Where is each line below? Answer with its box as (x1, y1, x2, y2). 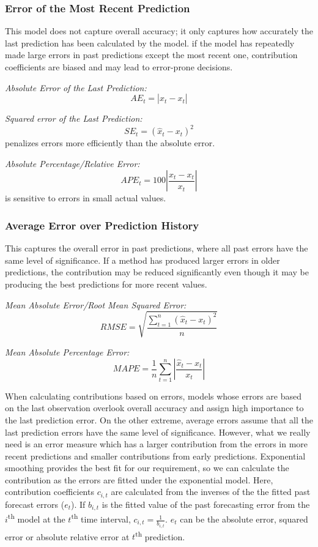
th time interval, (71, 511, 131, 526)
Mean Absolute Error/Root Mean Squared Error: (5, 298, 187, 311)
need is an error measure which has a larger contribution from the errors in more (5, 437, 308, 450)
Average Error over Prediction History (5, 217, 199, 233)
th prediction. (135, 528, 185, 543)
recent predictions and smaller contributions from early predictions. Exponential (5, 449, 306, 462)
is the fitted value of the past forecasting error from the (102, 497, 310, 510)
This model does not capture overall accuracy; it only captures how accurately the (5, 24, 314, 37)
